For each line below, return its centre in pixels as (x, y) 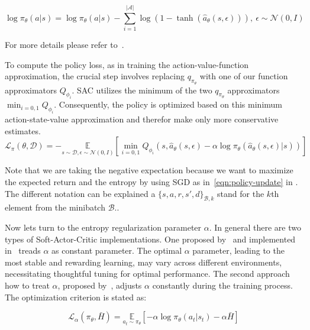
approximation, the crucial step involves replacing (95, 76)
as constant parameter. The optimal (117, 250)
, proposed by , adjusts (100, 285)
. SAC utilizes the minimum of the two (142, 90)
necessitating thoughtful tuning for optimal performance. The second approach (147, 274)
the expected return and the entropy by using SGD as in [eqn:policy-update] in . (151, 182)
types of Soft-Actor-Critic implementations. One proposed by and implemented (150, 239)
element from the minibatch (55, 207)
